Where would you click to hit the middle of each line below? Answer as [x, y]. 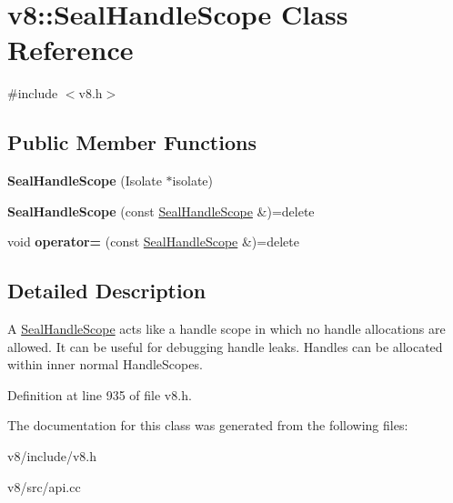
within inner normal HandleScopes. [105, 364]
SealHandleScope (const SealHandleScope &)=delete [161, 211]
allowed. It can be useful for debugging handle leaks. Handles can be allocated [225, 346]
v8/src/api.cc [44, 486]
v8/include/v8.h [52, 456]
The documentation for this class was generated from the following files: [208, 425]
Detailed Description [107, 291]
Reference [70, 50]
